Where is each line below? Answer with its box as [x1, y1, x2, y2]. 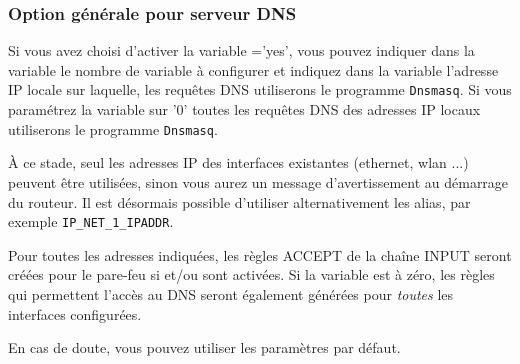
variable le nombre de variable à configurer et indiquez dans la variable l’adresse [8, 59, 499, 80]
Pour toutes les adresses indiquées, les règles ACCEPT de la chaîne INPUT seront [8, 244, 512, 265]
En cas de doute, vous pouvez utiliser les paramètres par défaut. [8, 337, 401, 358]
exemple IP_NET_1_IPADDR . [8, 211, 174, 232]
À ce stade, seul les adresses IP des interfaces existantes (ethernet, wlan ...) [8, 152, 469, 173]
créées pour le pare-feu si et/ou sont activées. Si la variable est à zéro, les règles [8, 264, 495, 285]
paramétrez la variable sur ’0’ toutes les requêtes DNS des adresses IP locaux [8, 99, 481, 120]
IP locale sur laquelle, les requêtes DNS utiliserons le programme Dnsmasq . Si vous [8, 79, 512, 100]
